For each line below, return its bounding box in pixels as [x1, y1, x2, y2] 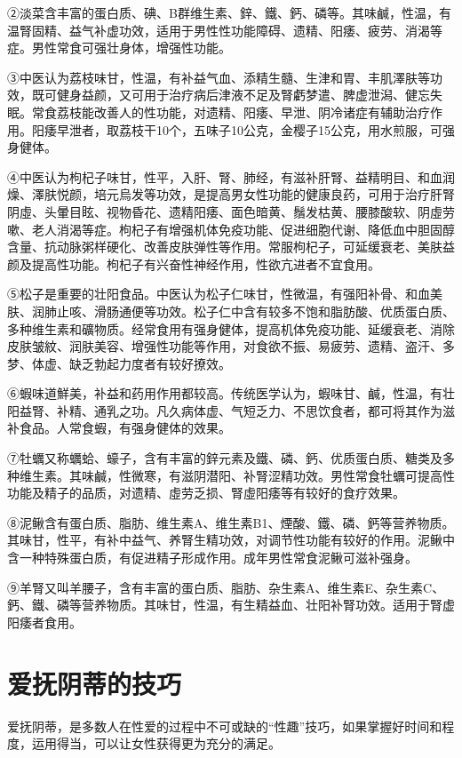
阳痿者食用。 [7, 612, 82, 631]
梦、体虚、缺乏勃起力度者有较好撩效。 [7, 354, 231, 372]
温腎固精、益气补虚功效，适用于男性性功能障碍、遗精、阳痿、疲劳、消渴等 [7, 20, 442, 39]
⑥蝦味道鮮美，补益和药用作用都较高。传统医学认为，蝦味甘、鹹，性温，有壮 [7, 384, 455, 403]
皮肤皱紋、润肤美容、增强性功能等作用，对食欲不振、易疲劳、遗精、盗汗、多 [7, 337, 455, 355]
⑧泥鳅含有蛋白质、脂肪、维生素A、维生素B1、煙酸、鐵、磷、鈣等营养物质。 [7, 513, 455, 531]
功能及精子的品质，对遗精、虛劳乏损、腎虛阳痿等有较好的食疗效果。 [7, 483, 405, 502]
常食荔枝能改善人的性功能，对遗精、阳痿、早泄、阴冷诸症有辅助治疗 [31, 102, 430, 121]
